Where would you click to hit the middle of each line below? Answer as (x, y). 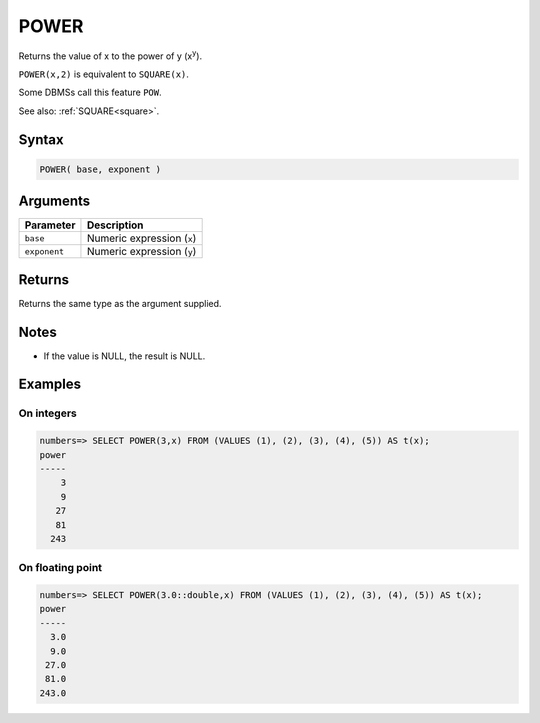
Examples (50, 384)
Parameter (50, 225)
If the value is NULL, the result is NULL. (124, 356)
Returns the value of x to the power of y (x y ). (110, 55)
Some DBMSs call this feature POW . (90, 92)
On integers (47, 413)
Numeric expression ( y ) (141, 252)
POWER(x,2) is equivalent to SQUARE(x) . (104, 74)
